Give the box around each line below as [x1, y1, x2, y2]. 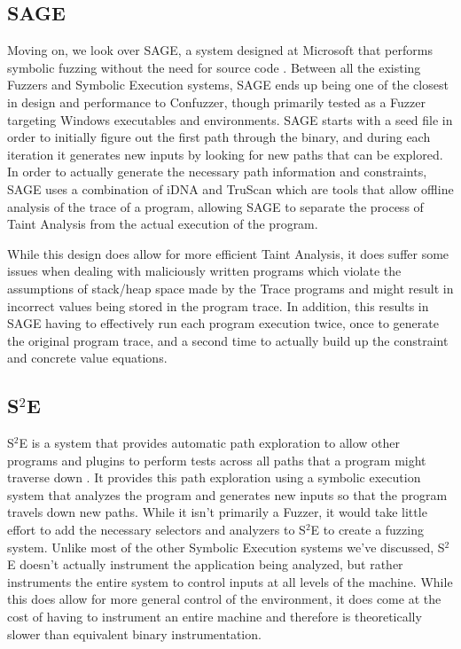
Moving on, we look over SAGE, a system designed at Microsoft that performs [7, 41, 433, 59]
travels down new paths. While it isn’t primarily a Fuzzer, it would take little [7, 503, 427, 521]
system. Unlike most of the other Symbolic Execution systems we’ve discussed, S [7, 537, 445, 556]
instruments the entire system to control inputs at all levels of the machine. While [7, 572, 453, 590]
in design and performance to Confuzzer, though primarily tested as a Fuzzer [7, 92, 426, 111]
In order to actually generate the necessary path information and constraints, [7, 162, 427, 181]
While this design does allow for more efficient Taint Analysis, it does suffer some [7, 244, 449, 262]
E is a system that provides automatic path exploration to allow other [19, 434, 401, 452]
